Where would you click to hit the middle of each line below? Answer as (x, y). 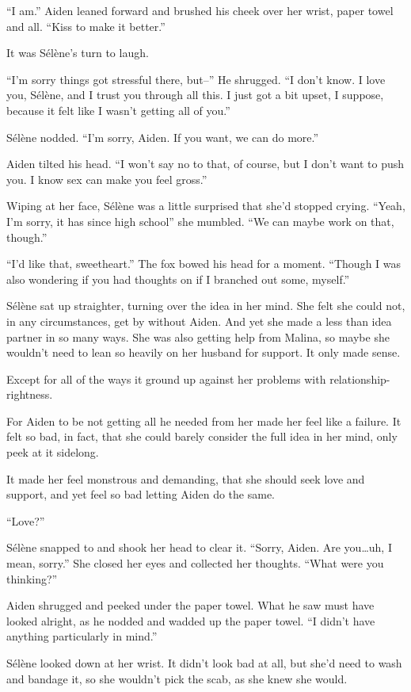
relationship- (360, 378)
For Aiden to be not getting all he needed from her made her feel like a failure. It (204, 421)
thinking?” (32, 578)
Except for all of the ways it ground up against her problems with (166, 378)
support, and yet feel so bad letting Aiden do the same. (141, 494)
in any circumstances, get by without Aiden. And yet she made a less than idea (199, 321)
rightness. (30, 394)
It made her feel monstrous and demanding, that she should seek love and (186, 478)
